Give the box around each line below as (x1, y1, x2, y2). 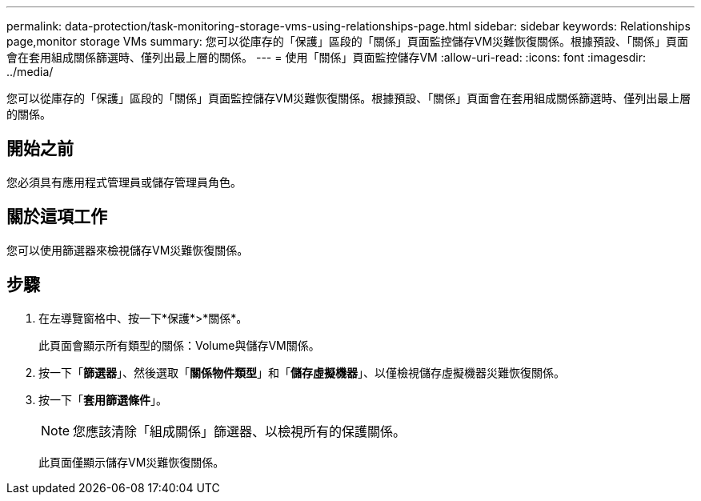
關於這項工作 (6, 206, 107, 227)
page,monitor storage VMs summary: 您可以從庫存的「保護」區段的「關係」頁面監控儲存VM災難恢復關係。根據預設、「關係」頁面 (6, 34, 689, 48)
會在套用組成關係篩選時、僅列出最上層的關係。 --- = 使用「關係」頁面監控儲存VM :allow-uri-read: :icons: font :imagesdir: (6, 50, 646, 64)
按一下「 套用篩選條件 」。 (38, 392, 167, 407)
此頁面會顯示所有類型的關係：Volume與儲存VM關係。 (38, 338, 320, 352)
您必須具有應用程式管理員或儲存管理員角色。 (6, 174, 242, 189)
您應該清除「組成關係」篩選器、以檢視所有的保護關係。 (73, 423, 407, 439)
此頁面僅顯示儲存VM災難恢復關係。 (38, 455, 225, 469)
